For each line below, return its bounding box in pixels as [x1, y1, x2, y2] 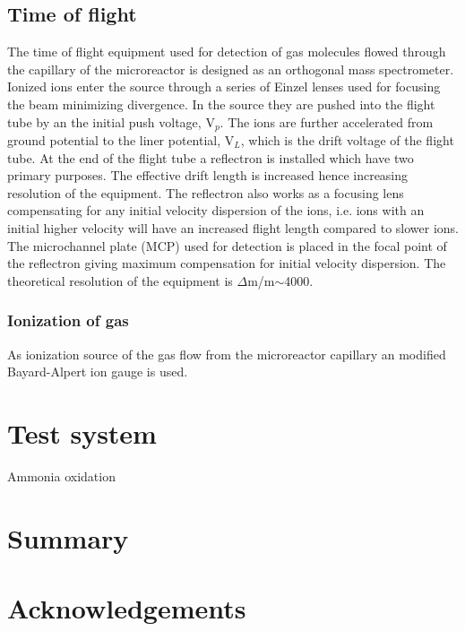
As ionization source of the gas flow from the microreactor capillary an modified [7, 344, 446, 363]
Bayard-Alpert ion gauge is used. [7, 362, 188, 381]
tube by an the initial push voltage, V [7, 112, 215, 131]
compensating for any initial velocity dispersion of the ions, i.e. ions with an [7, 201, 425, 220]
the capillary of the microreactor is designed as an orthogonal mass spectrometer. [7, 59, 454, 78]
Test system [7, 414, 157, 451]
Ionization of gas [7, 309, 129, 332]
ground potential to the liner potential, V [7, 131, 235, 150]
